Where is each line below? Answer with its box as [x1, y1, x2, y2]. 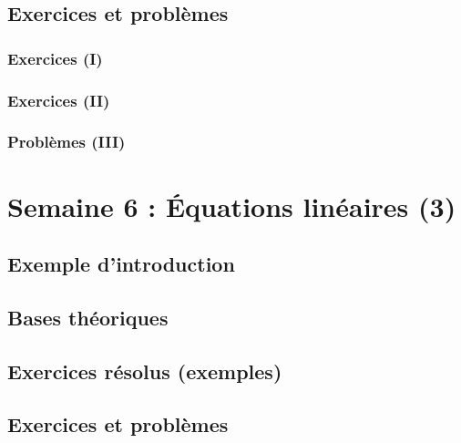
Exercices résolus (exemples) [7, 356, 282, 385]
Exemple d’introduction [7, 250, 235, 278]
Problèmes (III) [7, 130, 126, 153]
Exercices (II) [7, 88, 110, 111]
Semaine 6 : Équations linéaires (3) [7, 187, 456, 224]
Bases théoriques [7, 303, 169, 331]
